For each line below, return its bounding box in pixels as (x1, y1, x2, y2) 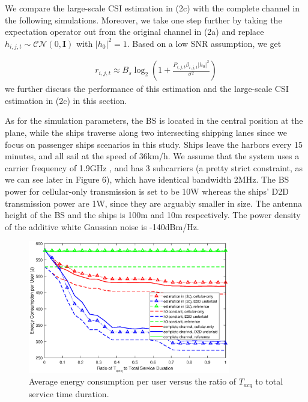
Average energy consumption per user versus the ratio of (29, 375, 237, 388)
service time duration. (29, 387, 109, 400)
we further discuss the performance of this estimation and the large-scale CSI (5, 82, 289, 95)
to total (255, 375, 283, 388)
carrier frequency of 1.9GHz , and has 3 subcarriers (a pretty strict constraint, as (5, 161, 303, 174)
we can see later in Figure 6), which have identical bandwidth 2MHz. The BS (5, 173, 289, 186)
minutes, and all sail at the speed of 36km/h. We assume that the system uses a (5, 150, 300, 162)
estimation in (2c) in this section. (5, 94, 127, 106)
